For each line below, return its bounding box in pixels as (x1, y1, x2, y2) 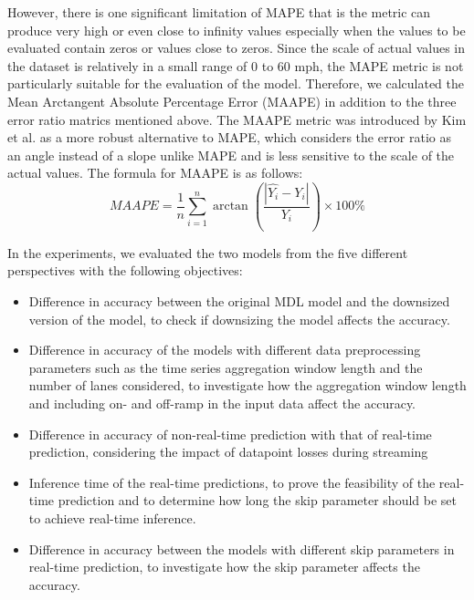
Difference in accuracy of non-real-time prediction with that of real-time (28, 424, 432, 443)
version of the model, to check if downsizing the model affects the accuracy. (28, 309, 450, 328)
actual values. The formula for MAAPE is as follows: (7, 163, 303, 182)
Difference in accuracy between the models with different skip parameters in (28, 539, 455, 558)
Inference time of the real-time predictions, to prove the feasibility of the (28, 472, 436, 491)
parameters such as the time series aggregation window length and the (28, 357, 423, 377)
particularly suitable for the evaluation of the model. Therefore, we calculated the (7, 74, 465, 93)
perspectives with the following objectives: (7, 261, 243, 280)
